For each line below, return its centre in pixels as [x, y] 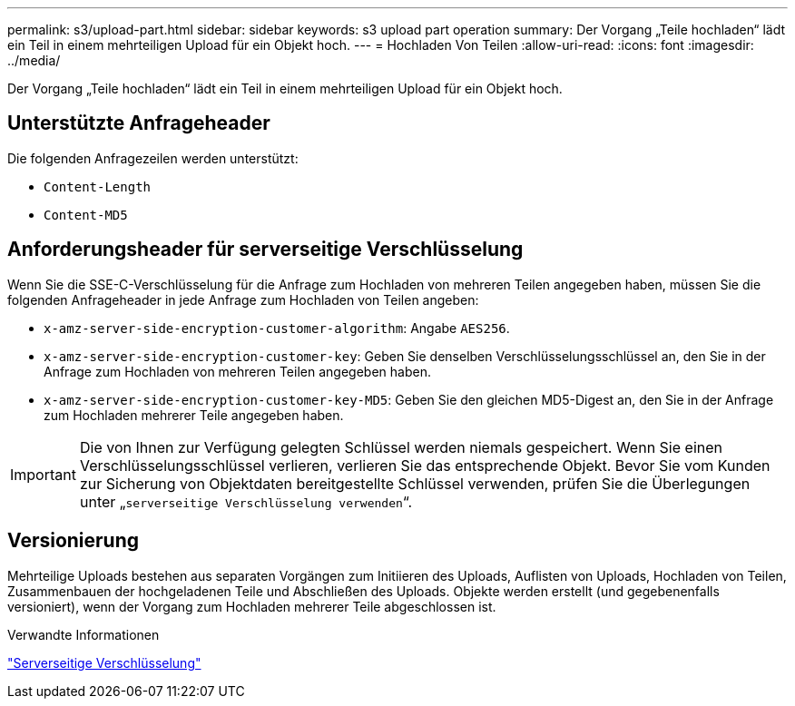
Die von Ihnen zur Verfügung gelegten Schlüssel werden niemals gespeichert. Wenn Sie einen [401, 447]
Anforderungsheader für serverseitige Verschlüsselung [265, 250]
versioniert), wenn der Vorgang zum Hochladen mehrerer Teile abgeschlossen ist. [252, 606]
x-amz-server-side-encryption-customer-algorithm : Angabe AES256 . [277, 328]
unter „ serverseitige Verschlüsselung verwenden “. [246, 501]
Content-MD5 [86, 215]
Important [43, 474]
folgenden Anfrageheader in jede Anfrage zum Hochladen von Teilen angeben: [243, 299]
